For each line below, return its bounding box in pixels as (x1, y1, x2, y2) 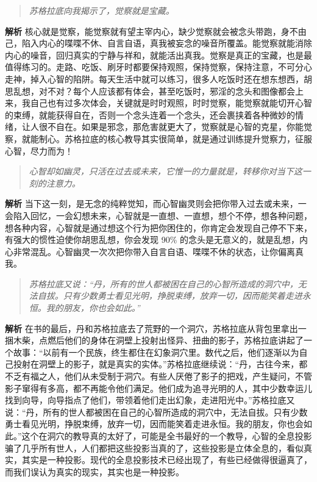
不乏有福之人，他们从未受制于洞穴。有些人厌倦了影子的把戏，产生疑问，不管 (5, 370, 312, 383)
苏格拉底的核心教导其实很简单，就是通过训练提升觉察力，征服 (64, 132, 312, 145)
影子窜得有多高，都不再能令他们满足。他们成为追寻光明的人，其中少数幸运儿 (5, 381, 312, 394)
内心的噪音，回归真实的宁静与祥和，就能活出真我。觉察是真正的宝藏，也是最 (5, 48, 312, 61)
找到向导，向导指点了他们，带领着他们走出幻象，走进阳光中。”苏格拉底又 (5, 394, 295, 406)
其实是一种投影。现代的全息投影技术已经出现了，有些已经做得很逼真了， (21, 453, 312, 466)
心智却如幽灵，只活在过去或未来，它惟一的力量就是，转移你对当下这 (29, 165, 302, 178)
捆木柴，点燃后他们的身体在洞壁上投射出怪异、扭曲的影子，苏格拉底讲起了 (5, 334, 304, 347)
